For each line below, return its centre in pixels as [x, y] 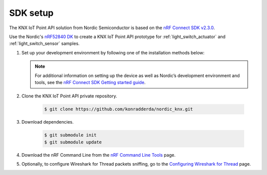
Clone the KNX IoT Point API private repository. [69, 96]
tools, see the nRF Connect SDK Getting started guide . [90, 82]
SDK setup [31, 13]
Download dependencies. [47, 122]
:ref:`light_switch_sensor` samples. [44, 44]
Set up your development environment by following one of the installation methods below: [113, 52]
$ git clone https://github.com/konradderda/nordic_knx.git [119, 109]
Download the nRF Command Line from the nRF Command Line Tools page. [98, 155]
